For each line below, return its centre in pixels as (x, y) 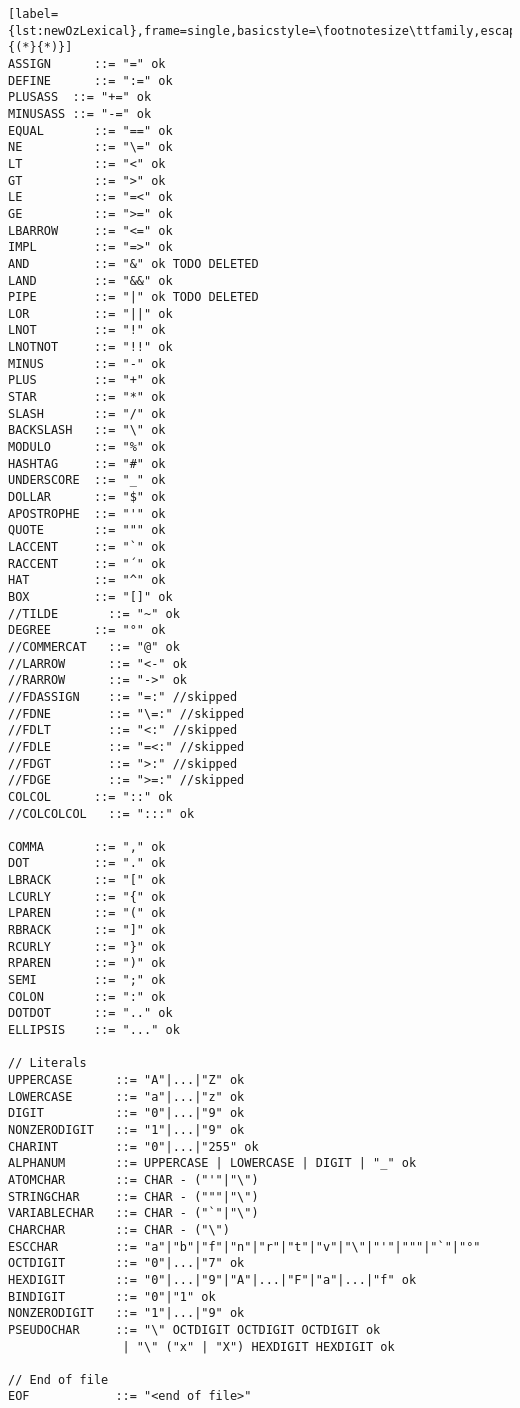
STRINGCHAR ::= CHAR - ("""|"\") (133, 1196)
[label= (33, 14)
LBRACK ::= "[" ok (87, 880)
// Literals (47, 1063)
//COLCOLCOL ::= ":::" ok (101, 813)
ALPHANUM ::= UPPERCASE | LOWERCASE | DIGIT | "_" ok (212, 1163)
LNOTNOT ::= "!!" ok (90, 347)
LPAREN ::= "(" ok (87, 913)
